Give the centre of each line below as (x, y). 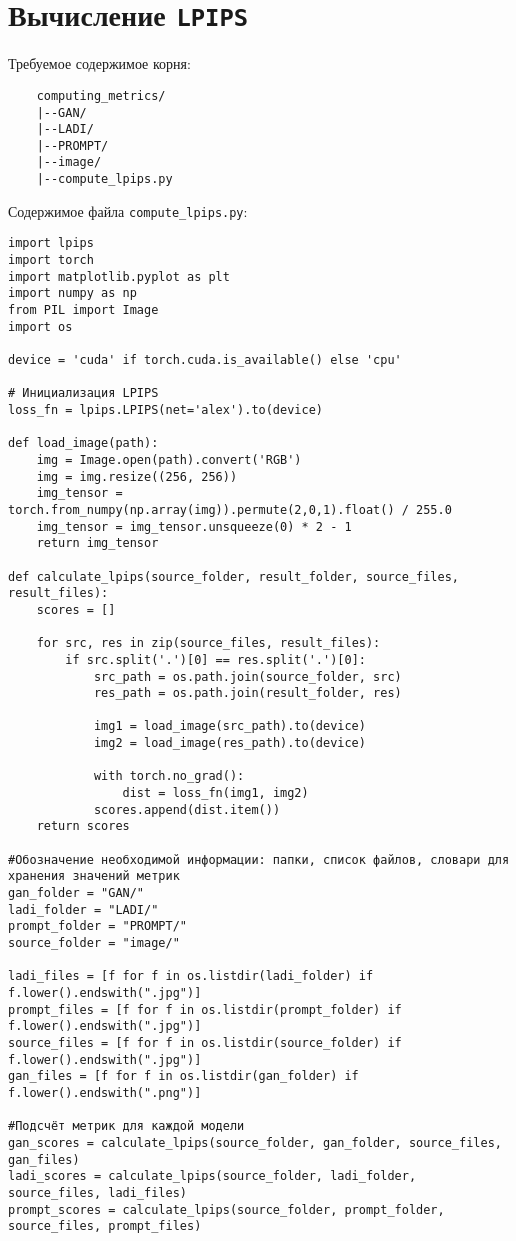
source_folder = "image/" (94, 943)
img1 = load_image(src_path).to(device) (229, 726)
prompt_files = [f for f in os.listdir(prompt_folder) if (205, 1009)
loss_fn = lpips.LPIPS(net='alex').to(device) (165, 410)
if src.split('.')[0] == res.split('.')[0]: (215, 659)
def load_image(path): (83, 443)
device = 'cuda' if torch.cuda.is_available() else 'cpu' (205, 360)
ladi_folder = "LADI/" (83, 909)
